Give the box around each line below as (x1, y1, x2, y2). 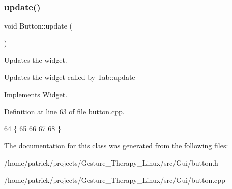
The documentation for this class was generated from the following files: (4, 140, 228, 151)
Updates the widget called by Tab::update (4, 72, 135, 82)
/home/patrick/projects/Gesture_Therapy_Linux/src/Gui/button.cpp (4, 174, 225, 185)
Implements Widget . (4, 89, 68, 99)
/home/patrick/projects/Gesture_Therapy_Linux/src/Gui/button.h (4, 157, 218, 168)
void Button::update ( (4, 20, 73, 31)
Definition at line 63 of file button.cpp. (4, 106, 125, 117)
